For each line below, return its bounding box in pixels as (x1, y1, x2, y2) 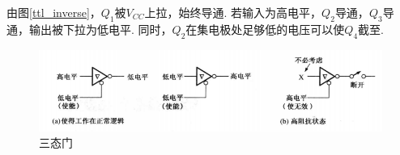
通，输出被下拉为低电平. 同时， (6, 20, 172, 37)
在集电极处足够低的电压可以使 (185, 20, 345, 37)
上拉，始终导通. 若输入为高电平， (144, 4, 322, 20)
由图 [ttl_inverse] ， (6, 4, 101, 20)
